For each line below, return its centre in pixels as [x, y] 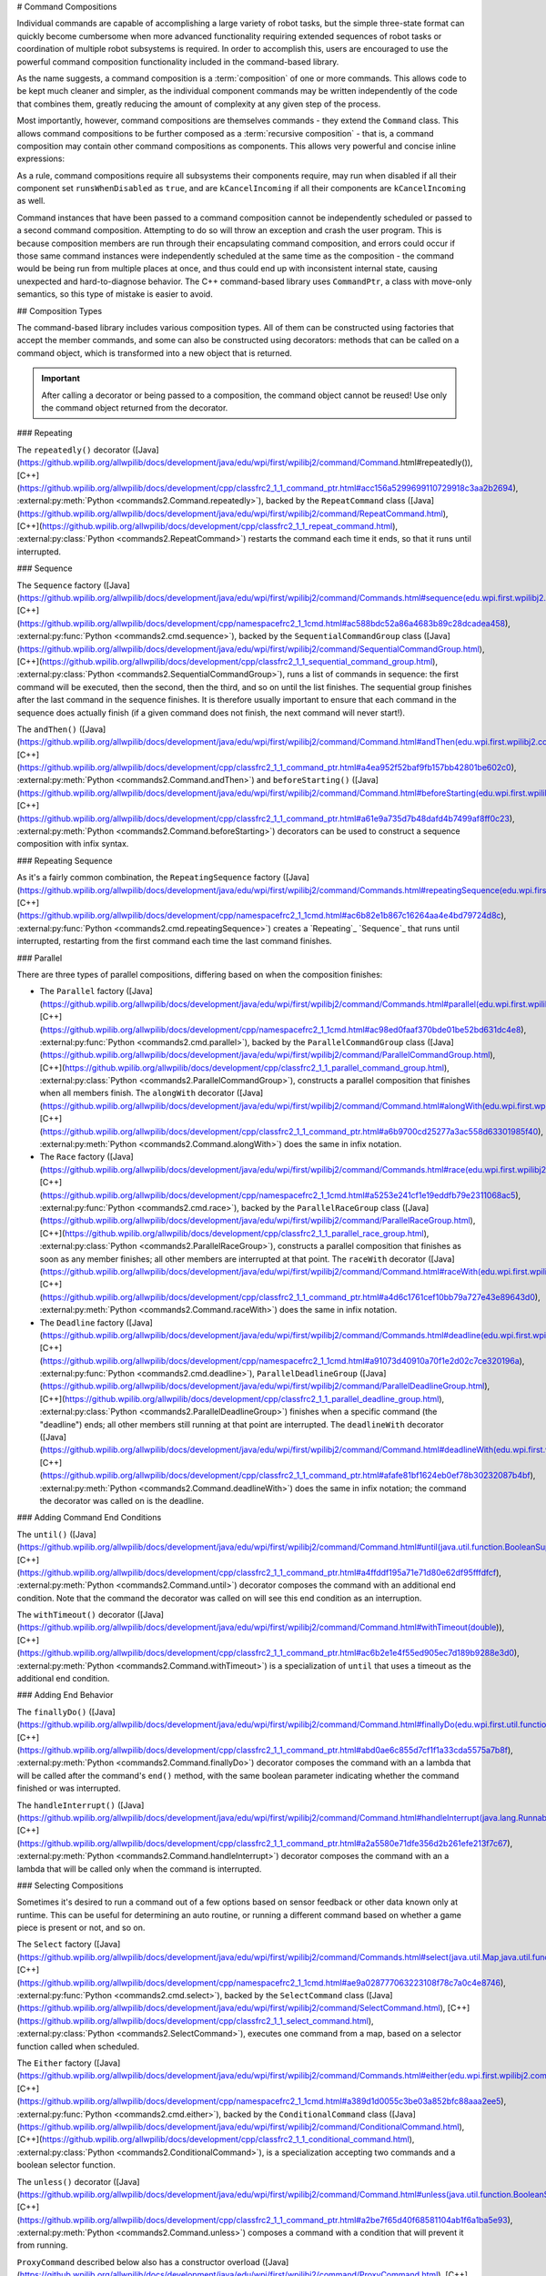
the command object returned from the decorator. [135, 407]
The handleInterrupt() [66, 1805]
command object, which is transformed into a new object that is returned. [155, 353]
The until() [42, 1534]
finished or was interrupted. [69, 1788]
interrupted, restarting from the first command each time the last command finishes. [174, 941]
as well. [31, 201]
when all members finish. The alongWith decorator [137, 1093]
